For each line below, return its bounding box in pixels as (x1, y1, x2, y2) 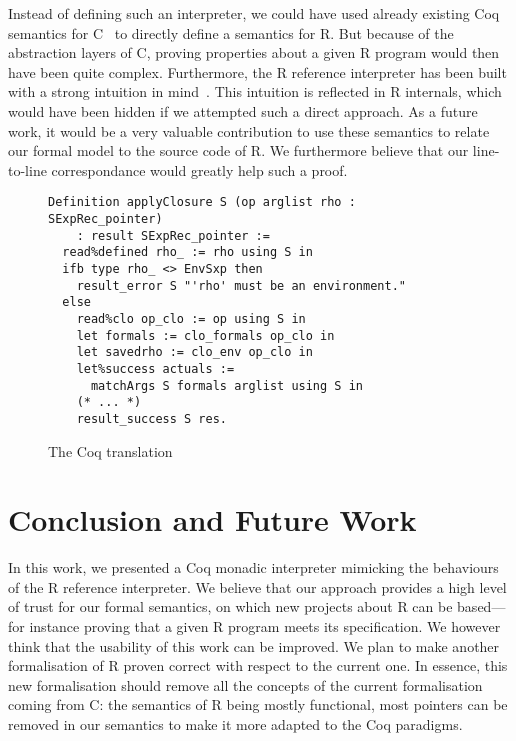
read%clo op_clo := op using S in (76, 311, 306, 326)
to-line (8, 159, 47, 180)
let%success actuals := (76, 361, 235, 376)
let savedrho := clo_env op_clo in (76, 345, 313, 360)
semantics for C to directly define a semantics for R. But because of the (8, 22, 454, 43)
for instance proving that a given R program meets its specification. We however (8, 616, 501, 637)
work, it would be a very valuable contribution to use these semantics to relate (8, 120, 490, 141)
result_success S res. (76, 411, 227, 426)
